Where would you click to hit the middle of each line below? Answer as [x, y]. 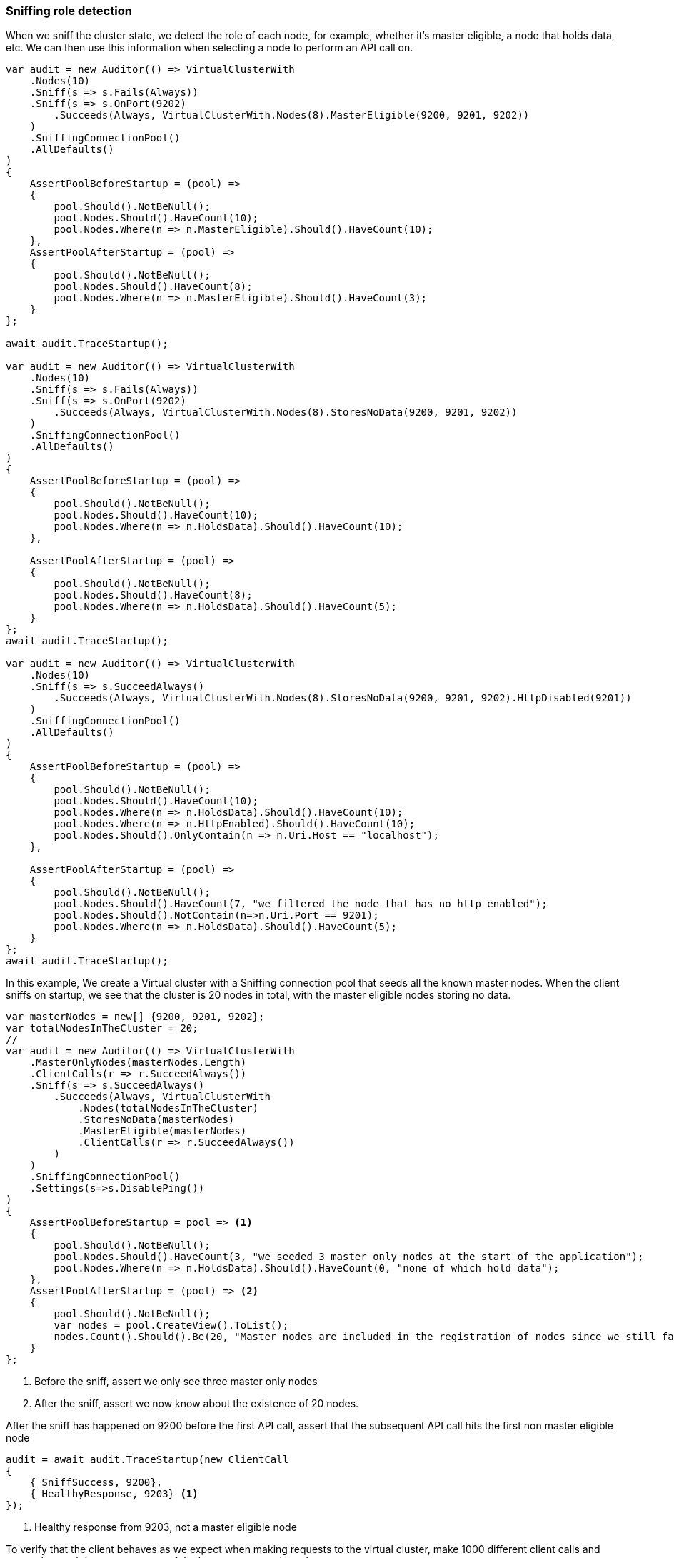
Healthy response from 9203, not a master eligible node [166, 1527]
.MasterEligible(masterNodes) [162, 1131]
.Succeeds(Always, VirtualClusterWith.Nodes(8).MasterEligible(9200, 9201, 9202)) [292, 115]
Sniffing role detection [69, 11]
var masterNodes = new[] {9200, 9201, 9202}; [135, 1017]
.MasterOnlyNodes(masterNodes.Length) [138, 1063]
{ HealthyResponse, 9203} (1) [114, 1494]
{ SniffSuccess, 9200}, [96, 1483]
